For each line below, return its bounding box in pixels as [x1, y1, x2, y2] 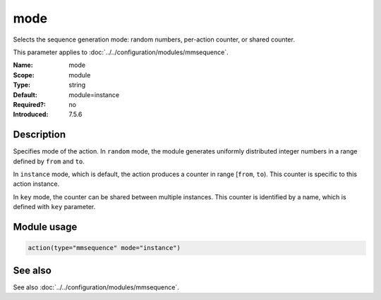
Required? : [13, 100, 46, 108]
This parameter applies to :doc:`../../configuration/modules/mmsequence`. [13, 48, 229, 56]
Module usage [13, 220, 78, 232]
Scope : [13, 70, 35, 79]
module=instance [68, 90, 120, 99]
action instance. [13, 180, 60, 188]
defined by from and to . [13, 157, 85, 165]
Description [13, 129, 66, 141]
